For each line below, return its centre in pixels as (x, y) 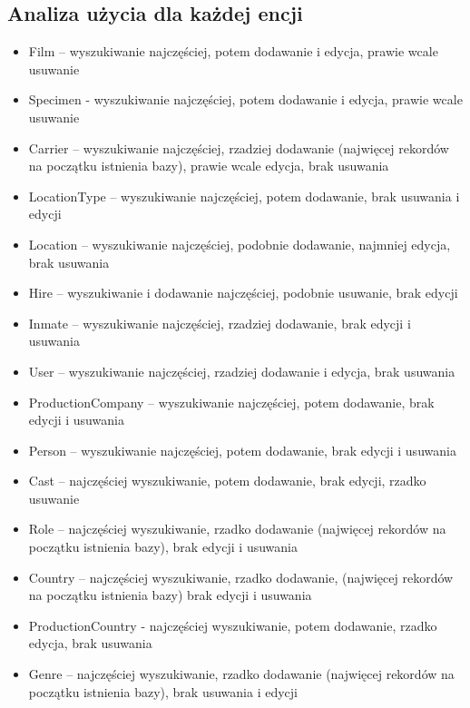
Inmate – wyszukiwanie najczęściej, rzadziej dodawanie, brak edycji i (220, 323)
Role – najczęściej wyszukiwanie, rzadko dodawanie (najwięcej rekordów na (237, 529)
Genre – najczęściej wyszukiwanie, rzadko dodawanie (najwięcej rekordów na (241, 674)
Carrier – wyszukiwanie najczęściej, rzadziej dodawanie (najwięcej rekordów (239, 147)
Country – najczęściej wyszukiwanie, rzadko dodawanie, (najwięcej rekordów (241, 577)
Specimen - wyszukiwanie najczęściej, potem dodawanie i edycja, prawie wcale (245, 99)
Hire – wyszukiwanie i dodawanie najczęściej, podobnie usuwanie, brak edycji (243, 293)
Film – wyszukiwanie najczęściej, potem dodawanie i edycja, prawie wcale (233, 51)
